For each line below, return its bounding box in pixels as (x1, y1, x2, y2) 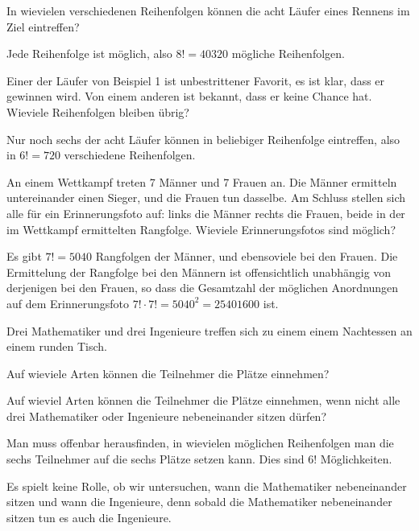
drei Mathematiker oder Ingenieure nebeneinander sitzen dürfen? (6, 407, 327, 424)
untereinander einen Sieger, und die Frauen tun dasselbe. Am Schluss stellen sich (6, 189, 406, 206)
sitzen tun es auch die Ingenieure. (6, 508, 172, 525)
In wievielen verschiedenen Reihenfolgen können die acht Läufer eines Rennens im (6, 2, 410, 19)
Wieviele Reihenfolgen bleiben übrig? (6, 103, 189, 120)
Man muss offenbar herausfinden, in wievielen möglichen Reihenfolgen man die (6, 434, 394, 451)
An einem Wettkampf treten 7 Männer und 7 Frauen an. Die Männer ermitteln (6, 173, 397, 190)
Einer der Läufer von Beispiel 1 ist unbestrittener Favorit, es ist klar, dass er (6, 72, 385, 88)
